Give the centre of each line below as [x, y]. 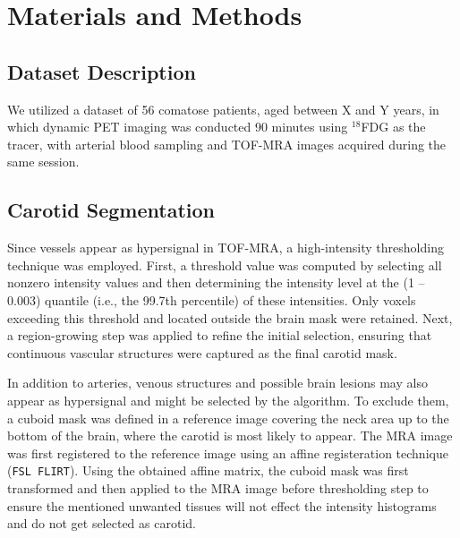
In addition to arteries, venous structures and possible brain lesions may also [217, 383]
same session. [43, 162]
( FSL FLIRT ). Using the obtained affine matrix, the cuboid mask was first [208, 470]
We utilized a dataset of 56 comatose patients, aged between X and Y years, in [223, 109]
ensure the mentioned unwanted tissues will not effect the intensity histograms [222, 505]
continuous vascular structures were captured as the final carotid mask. [202, 352]
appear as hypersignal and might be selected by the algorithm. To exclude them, [228, 400]
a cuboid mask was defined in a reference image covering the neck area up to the [228, 418]
